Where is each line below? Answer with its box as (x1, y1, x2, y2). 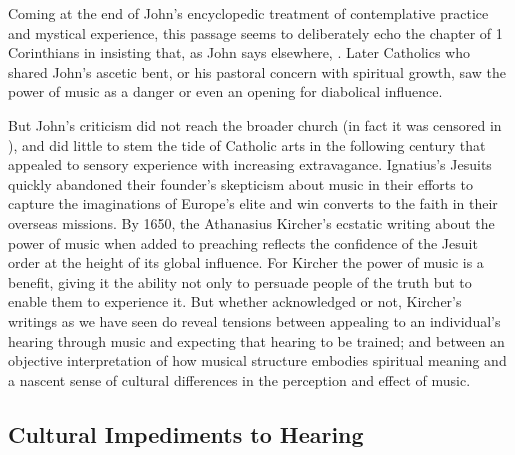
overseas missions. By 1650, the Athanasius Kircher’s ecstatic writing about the (8, 212, 495, 233)
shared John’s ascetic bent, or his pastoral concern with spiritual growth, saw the (8, 61, 506, 82)
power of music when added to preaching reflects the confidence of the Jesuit (8, 232, 478, 253)
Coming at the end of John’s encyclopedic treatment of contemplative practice (8, 3, 489, 23)
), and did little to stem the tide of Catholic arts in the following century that (8, 134, 486, 155)
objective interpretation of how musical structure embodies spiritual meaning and (8, 350, 507, 371)
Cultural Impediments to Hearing (8, 418, 364, 449)
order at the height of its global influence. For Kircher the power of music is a (8, 252, 484, 273)
